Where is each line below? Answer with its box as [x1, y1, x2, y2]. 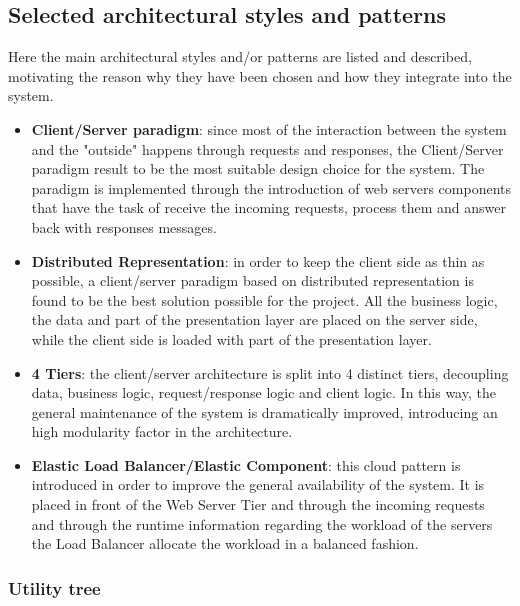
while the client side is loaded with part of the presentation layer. [31, 328, 432, 349]
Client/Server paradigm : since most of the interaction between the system [31, 118, 507, 139]
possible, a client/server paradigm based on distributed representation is [31, 270, 474, 291]
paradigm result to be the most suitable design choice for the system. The [31, 158, 485, 179]
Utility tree [8, 575, 101, 600]
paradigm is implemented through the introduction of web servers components [31, 177, 512, 198]
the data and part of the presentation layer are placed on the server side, [31, 309, 478, 330]
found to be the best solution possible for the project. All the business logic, [31, 289, 498, 310]
